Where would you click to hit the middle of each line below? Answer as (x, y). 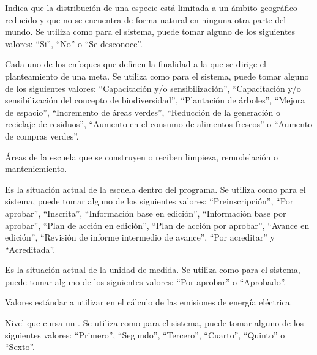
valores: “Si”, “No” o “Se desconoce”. (74, 43)
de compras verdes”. (42, 136)
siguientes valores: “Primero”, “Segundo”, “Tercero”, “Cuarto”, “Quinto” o (145, 334)
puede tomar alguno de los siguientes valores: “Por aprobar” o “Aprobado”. (146, 281)
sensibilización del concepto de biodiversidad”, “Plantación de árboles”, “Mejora (155, 100)
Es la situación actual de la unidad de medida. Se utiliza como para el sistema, (153, 270)
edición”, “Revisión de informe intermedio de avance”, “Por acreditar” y (140, 237)
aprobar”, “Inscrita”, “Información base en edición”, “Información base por (146, 213)
